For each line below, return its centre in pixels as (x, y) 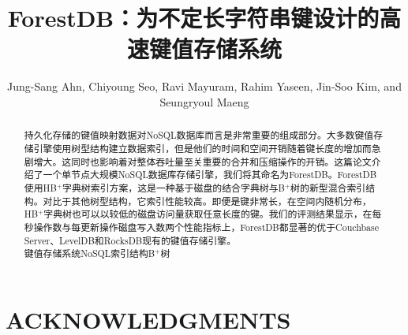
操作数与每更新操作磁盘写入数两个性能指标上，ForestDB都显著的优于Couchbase (206, 227)
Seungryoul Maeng (204, 101)
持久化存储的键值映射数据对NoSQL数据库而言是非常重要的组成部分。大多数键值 (199, 135)
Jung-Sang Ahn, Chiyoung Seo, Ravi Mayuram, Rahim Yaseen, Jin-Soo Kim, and (204, 86)
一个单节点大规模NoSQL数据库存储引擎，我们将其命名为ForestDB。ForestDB (210, 175)
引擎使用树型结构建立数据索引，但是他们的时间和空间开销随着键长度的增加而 (202, 148)
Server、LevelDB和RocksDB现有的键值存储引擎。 (130, 240)
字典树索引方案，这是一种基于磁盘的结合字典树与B (174, 187)
